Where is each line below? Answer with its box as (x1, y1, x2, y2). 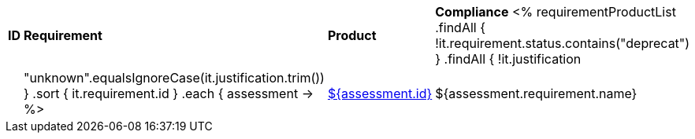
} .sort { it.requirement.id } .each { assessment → (24, 86, 314, 101)
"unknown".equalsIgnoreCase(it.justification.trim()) (24, 70, 325, 86)
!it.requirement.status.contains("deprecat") (435, 35, 690, 51)
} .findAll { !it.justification (435, 51, 582, 67)
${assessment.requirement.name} (435, 86, 637, 101)
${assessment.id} (327, 86, 433, 101)
